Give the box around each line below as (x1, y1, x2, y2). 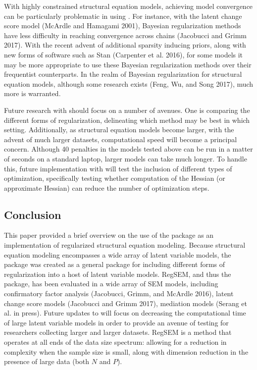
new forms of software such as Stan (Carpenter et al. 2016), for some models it (4, 49, 243, 59)
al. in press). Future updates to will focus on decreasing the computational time (4, 308, 246, 318)
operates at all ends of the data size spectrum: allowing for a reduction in (4, 337, 227, 347)
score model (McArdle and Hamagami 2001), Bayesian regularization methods (4, 20, 241, 31)
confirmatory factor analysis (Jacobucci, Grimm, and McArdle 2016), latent (4, 288, 234, 299)
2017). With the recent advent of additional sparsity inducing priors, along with (4, 40, 246, 50)
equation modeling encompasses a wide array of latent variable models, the (4, 249, 231, 260)
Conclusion (4, 207, 61, 222)
